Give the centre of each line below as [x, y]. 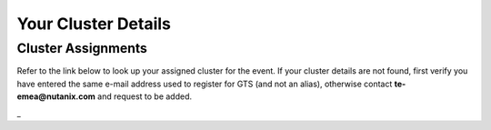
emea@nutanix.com [56, 96]
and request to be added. [145, 96]
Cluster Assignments [82, 48]
